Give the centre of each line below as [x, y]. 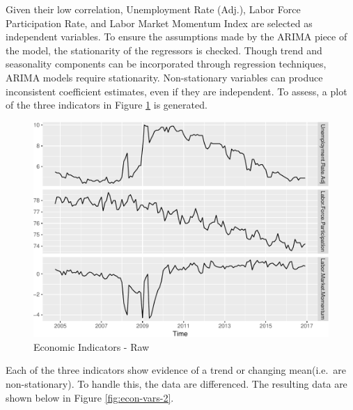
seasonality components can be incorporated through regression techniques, [166, 64]
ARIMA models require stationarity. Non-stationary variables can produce [164, 77]
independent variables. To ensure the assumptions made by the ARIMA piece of [176, 37]
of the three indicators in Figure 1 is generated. [107, 105]
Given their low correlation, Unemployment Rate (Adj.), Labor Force [153, 9]
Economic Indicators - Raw [92, 346]
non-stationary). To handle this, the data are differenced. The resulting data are [176, 384]
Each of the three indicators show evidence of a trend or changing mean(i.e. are [176, 370]
